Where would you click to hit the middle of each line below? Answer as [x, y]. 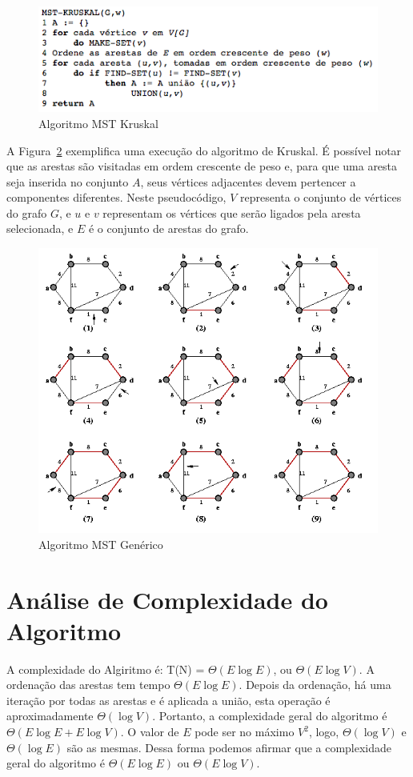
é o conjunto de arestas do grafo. [168, 228]
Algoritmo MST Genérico [101, 544]
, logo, [324, 732]
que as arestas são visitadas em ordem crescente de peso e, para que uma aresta [202, 166]
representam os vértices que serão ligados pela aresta [232, 212]
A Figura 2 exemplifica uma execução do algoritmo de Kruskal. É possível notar [204, 150]
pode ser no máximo [245, 732]
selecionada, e [40, 228]
